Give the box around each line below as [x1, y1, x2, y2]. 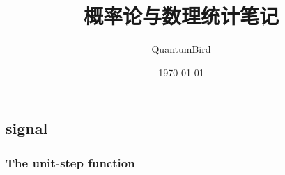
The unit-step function [6, 153, 135, 171]
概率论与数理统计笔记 [83, 1, 279, 30]
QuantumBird [151, 42, 211, 56]
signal [6, 117, 48, 139]
